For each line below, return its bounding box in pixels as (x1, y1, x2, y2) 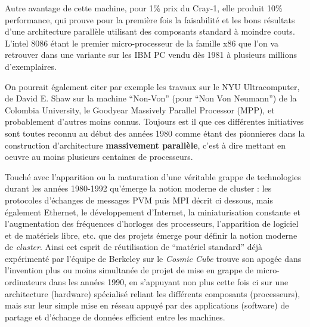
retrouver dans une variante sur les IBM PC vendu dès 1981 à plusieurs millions (5, 48, 297, 61)
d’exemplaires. (5, 60, 57, 72)
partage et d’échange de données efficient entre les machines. (5, 310, 225, 323)
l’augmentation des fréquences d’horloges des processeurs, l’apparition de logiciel (5, 217, 299, 230)
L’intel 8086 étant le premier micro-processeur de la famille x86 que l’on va (5, 36, 279, 49)
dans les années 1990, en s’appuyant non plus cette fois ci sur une (49, 276, 289, 288)
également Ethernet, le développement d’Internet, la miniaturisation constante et (5, 205, 300, 218)
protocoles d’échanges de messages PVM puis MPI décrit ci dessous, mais (5, 193, 273, 206)
